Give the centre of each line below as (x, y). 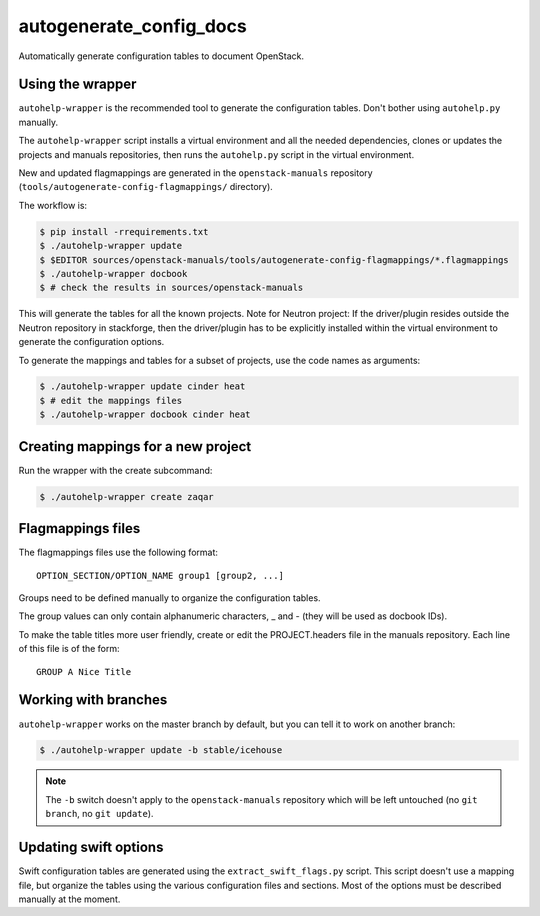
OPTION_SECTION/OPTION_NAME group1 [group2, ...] (160, 575)
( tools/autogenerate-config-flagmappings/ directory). (146, 187)
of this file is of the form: (69, 649)
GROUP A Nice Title (84, 671)
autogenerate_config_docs (132, 26)
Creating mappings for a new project (135, 446)
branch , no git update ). (99, 814)
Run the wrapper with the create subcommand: (115, 470)
